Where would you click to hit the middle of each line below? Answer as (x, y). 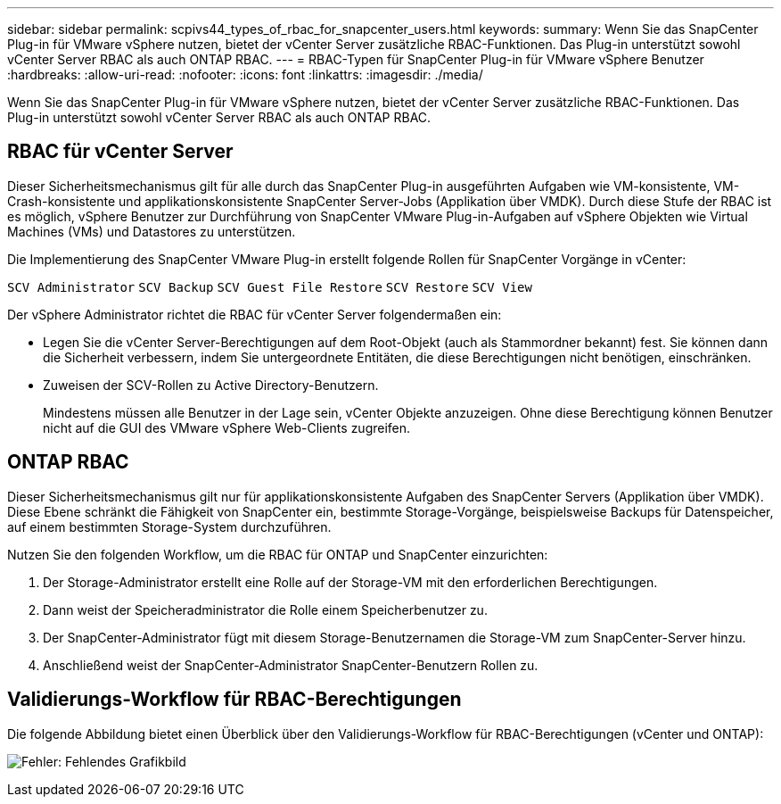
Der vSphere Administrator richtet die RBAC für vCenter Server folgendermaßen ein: (255, 314)
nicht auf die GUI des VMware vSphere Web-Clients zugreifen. (227, 427)
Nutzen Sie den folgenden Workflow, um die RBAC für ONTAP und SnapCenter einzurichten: (278, 554)
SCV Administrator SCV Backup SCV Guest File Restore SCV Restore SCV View (270, 287)
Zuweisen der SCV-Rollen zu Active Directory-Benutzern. (211, 385)
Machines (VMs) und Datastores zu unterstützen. (152, 231)
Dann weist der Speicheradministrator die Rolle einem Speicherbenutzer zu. (265, 609)
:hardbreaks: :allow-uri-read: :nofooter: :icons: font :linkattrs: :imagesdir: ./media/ (245, 75)
